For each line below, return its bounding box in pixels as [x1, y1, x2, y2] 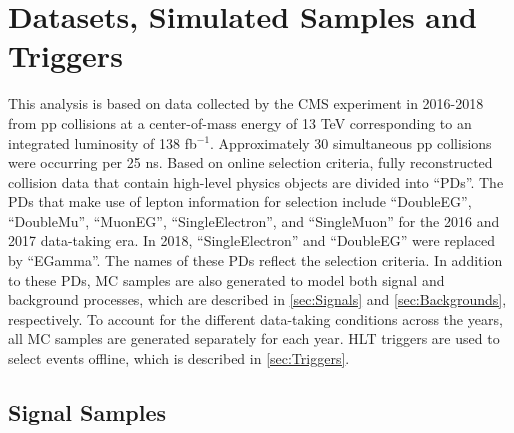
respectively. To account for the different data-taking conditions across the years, [8, 308, 503, 329]
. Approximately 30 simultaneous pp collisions [210, 132, 492, 153]
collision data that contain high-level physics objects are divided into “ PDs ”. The [8, 171, 504, 192]
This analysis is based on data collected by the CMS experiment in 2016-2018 [8, 93, 484, 114]
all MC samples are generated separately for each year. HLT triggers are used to [8, 328, 500, 349]
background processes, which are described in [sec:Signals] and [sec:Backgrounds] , [8, 289, 507, 310]
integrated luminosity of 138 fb [8, 132, 197, 153]
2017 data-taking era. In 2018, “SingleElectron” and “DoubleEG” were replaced [8, 230, 495, 251]
